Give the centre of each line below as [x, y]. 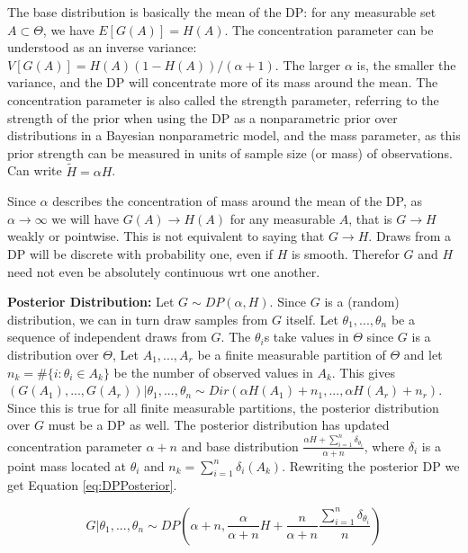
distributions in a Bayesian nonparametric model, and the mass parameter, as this [234, 135]
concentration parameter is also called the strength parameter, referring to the [223, 99]
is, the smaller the [406, 64]
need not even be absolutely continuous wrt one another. [164, 271]
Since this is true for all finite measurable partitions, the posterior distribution [223, 407]
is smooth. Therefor [345, 253]
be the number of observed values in [213, 372]
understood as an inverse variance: [102, 47]
